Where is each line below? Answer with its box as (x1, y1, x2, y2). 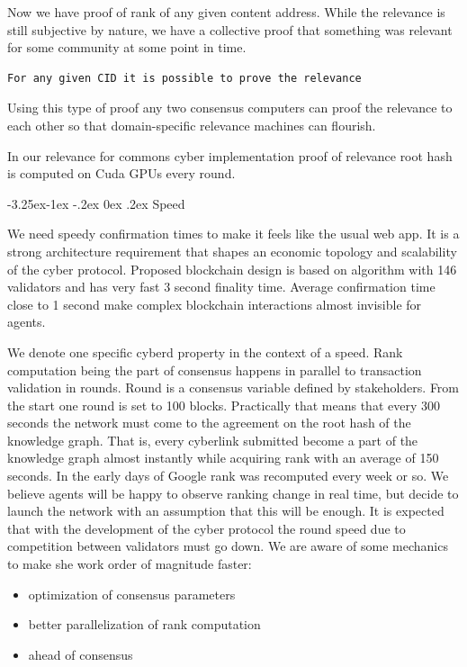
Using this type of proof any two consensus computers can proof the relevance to (7, 98, 453, 117)
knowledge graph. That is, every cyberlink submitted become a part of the (7, 430, 418, 449)
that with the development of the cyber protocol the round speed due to (7, 518, 406, 537)
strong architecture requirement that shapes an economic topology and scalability (7, 241, 457, 260)
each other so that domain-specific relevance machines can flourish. (7, 115, 376, 134)
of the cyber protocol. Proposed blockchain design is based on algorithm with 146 (7, 259, 457, 278)
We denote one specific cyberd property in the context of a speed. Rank (7, 342, 403, 361)
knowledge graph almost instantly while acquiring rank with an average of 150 (7, 448, 439, 467)
